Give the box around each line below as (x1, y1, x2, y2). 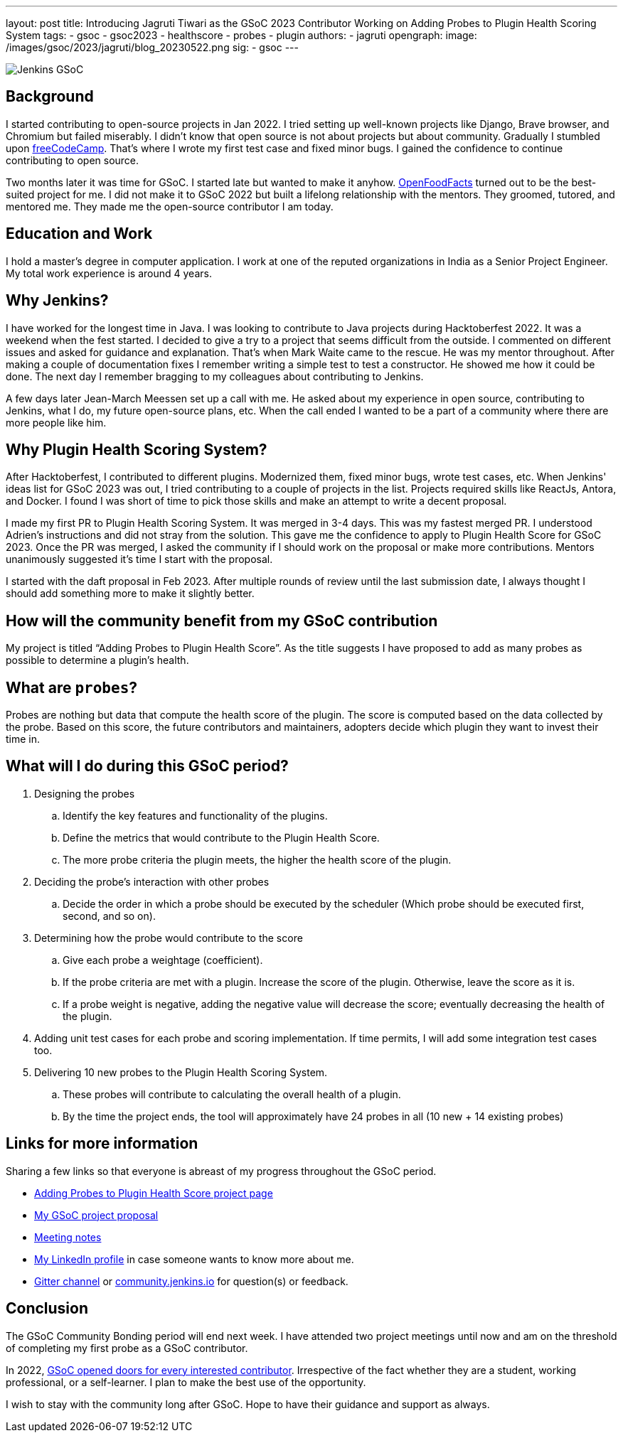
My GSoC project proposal (34, 1208, 159, 1221)
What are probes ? (6, 678, 138, 697)
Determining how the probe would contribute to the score (34, 931, 303, 944)
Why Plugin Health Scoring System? (6, 440, 267, 458)
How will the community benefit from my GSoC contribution (6, 611, 438, 630)
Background (6, 87, 94, 106)
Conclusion (6, 1299, 89, 1318)
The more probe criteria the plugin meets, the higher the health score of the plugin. (63, 853, 452, 866)
